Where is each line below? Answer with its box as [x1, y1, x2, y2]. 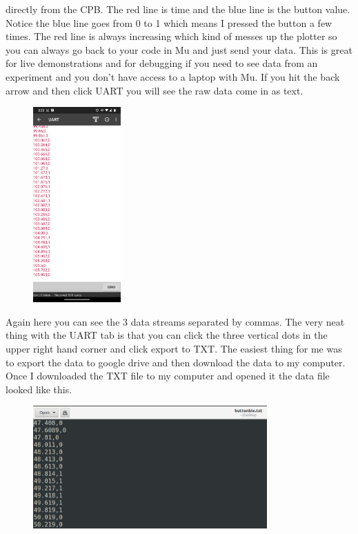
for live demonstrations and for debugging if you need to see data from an [6, 56, 318, 70]
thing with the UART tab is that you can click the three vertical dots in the [6, 328, 328, 342]
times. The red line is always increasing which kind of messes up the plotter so [6, 29, 337, 43]
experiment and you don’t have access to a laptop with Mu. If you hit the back [6, 69, 340, 83]
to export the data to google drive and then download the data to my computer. [6, 355, 346, 369]
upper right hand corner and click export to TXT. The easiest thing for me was [6, 342, 342, 356]
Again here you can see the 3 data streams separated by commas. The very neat [6, 314, 345, 328]
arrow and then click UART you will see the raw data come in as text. [6, 83, 304, 97]
